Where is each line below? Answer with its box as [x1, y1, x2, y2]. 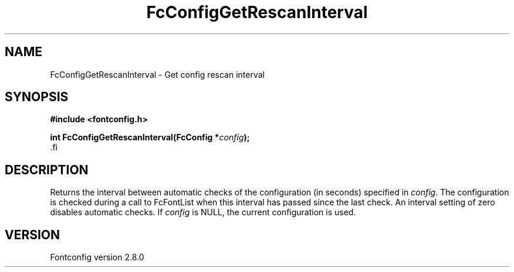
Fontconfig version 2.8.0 [50, 252, 144, 263]
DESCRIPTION [5, 162, 89, 177]
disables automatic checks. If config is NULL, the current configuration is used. [50, 207, 356, 218]
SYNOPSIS [5, 89, 69, 105]
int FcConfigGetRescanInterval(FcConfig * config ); [50, 132, 250, 143]
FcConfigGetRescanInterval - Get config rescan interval [50, 69, 265, 80]
